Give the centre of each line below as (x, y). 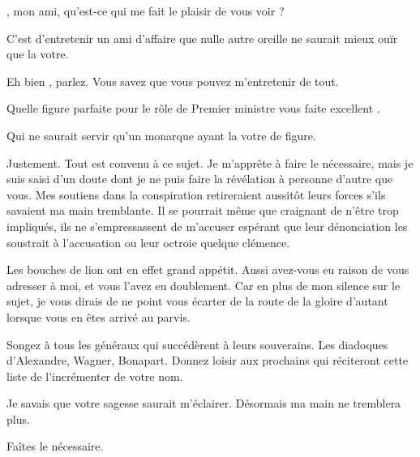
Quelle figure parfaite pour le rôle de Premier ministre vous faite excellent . (193, 108)
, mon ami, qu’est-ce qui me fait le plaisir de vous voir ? (146, 11)
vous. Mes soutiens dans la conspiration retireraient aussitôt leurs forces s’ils (196, 194)
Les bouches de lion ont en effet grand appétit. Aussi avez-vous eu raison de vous (208, 269)
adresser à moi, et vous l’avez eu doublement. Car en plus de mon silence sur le (204, 285)
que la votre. (38, 54)
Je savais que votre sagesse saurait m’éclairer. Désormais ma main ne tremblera (204, 403)
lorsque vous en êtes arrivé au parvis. (99, 316)
